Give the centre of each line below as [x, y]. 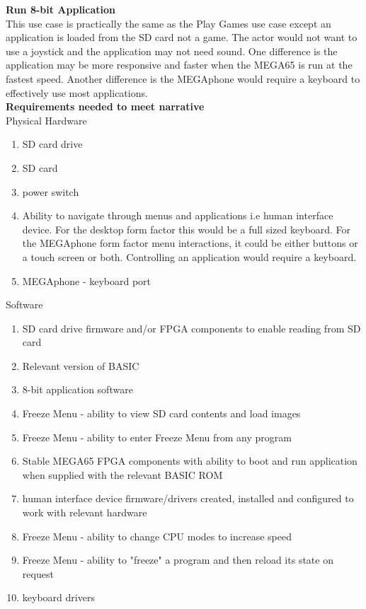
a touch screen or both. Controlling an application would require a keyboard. [189, 256]
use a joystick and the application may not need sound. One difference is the [172, 51]
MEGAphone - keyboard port [87, 280]
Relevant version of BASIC [81, 365]
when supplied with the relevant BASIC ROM [122, 474]
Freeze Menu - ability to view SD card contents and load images [161, 413]
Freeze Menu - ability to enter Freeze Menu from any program [157, 437]
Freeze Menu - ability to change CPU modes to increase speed [157, 536]
